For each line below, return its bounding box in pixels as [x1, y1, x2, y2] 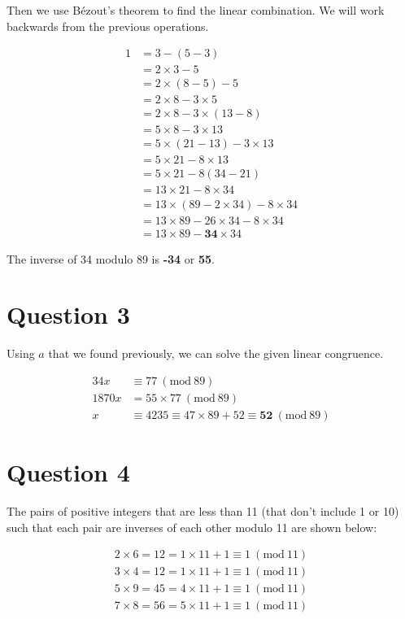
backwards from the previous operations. [7, 17, 209, 34]
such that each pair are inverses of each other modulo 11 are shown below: [7, 518, 377, 535]
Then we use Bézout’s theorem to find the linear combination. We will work [7, 2, 385, 18]
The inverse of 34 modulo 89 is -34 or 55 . [7, 250, 215, 267]
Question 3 [7, 298, 130, 331]
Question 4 [7, 456, 130, 489]
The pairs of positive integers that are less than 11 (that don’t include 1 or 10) [7, 503, 399, 520]
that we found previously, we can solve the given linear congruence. [48, 345, 384, 362]
